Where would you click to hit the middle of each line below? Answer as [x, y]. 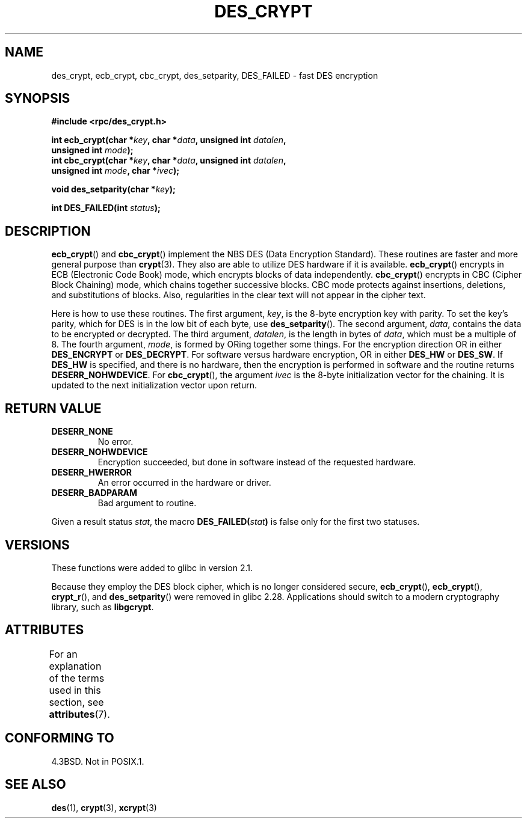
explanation [75, 666]
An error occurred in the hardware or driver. [184, 483]
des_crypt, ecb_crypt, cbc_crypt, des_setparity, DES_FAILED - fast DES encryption [215, 75]
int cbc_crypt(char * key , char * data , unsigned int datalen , [169, 161]
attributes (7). [79, 714]
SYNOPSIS [38, 99]
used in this [75, 690]
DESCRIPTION [48, 231]
